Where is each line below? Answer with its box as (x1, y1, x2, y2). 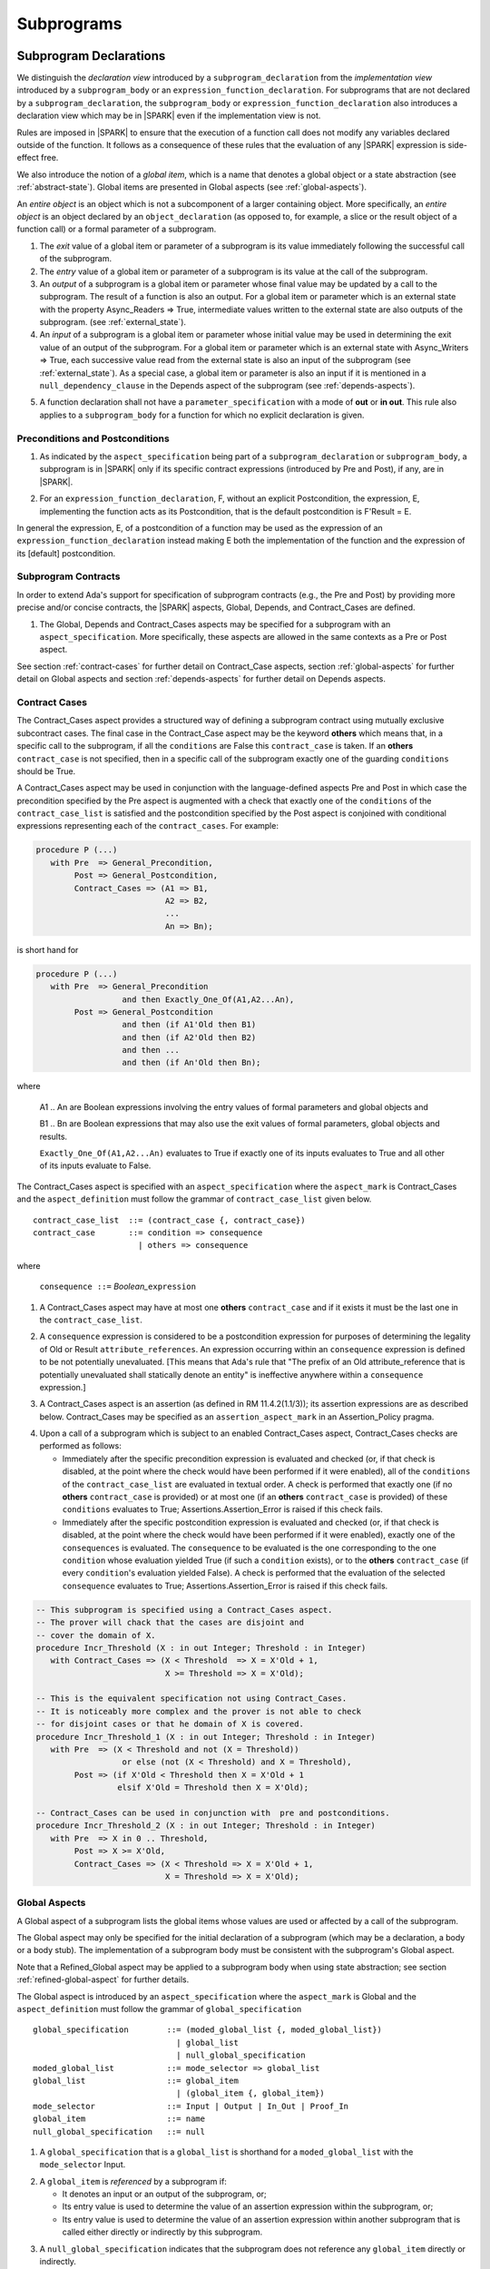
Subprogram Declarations (16, 48, 166, 64)
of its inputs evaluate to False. (39, 1160, 152, 1171)
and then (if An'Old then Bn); (122, 1057, 261, 1068)
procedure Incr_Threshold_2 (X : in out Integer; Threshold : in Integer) (35, 1821, 377, 1831)
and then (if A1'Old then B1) (122, 1019, 257, 1030)
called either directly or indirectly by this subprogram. (62, 2226, 263, 2237)
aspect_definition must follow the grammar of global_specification (16, 2004, 302, 2015)
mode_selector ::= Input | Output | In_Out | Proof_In (33, 2101, 349, 2111)
